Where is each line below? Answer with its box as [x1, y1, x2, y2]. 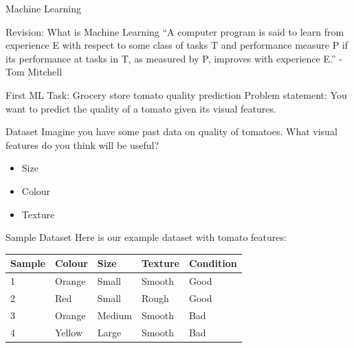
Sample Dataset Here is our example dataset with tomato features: [5, 230, 287, 244]
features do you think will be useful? [5, 137, 159, 152]
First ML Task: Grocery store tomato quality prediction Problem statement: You [5, 87, 347, 102]
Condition [188, 256, 237, 270]
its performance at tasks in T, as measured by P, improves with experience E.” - [5, 51, 342, 65]
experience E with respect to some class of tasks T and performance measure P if [5, 38, 349, 52]
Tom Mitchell [5, 65, 63, 79]
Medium [97, 308, 132, 322]
